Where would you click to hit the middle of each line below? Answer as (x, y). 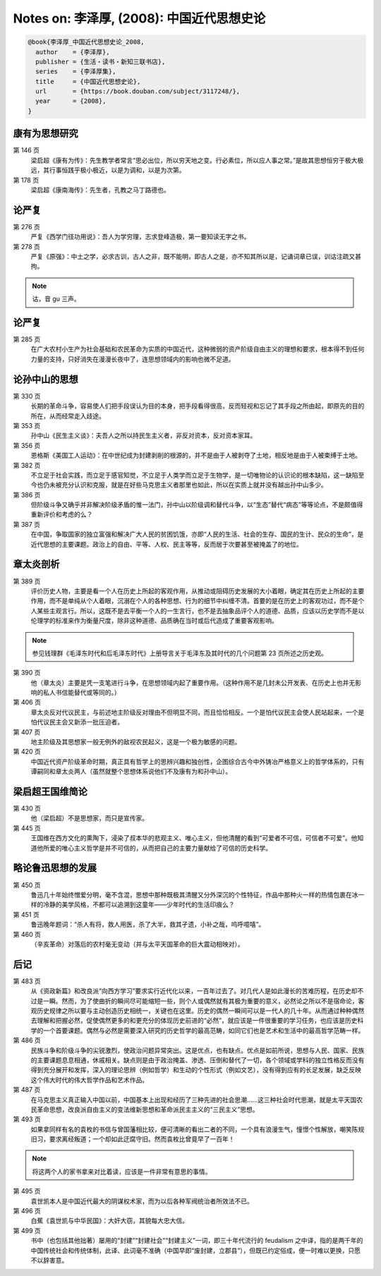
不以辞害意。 (49, 1260)
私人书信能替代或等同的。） (81, 693)
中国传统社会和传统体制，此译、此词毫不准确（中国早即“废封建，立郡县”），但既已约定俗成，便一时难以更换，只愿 (196, 1250)
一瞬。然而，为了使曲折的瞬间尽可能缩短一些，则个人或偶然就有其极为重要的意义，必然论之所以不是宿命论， (200, 1001)
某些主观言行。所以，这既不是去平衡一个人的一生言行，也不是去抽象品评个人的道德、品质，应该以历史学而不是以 (200, 611)
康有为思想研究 (46, 134)
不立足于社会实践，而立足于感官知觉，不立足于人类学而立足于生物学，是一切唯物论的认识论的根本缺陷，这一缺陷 (194, 475)
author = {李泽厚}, (73, 52)
